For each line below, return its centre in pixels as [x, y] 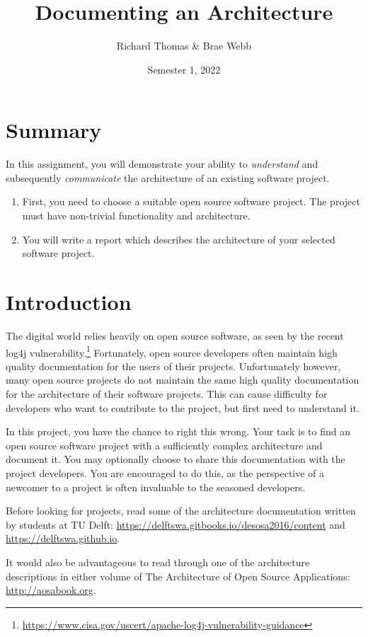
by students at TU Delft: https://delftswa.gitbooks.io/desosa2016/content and [176, 524]
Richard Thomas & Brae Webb [184, 46]
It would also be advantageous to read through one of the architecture [158, 562]
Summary [54, 130]
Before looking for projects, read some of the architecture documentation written [181, 511]
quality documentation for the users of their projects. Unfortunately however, [173, 366]
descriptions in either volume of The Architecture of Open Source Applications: [178, 576]
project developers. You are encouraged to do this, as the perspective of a [165, 472]
